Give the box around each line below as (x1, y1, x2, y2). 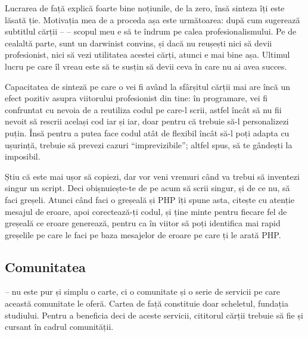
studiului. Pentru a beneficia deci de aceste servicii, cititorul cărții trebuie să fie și (5, 308, 303, 321)
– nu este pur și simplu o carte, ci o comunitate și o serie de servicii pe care (5, 285, 280, 298)
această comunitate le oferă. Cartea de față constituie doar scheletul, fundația (5, 297, 288, 310)
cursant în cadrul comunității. (5, 320, 114, 333)
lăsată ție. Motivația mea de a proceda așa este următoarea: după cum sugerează (5, 13, 300, 26)
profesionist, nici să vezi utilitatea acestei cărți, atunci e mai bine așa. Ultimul (5, 48, 290, 61)
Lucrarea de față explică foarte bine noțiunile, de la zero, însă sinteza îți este (5, 2, 285, 14)
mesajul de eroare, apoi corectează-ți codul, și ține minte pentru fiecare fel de (5, 205, 287, 217)
